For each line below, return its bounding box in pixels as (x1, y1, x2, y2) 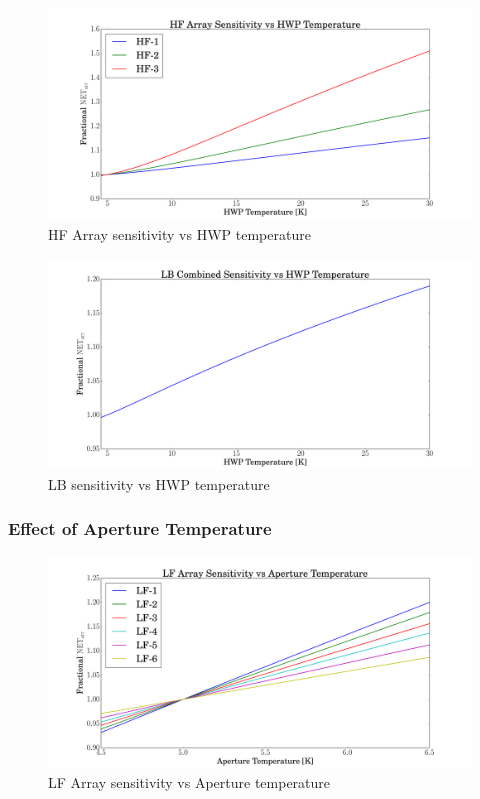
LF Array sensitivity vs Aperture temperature (48, 772, 331, 793)
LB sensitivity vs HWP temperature (48, 473, 270, 494)
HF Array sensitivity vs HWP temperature (48, 223, 311, 244)
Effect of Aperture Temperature (8, 516, 272, 541)
